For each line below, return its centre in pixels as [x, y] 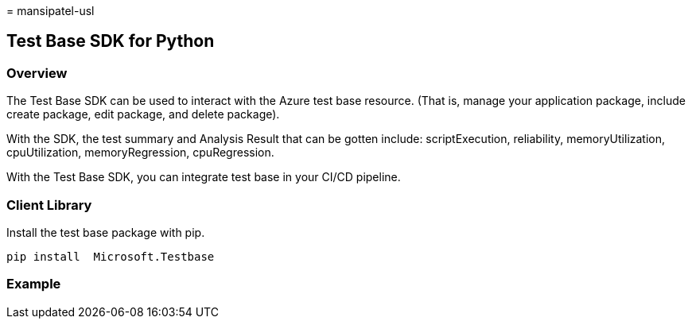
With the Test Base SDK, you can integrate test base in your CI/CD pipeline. [204, 177]
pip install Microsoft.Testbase [111, 256]
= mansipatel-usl [51, 11]
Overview [37, 73]
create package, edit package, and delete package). [143, 114]
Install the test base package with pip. [106, 232]
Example [34, 284]
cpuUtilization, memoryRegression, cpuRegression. [140, 153]
